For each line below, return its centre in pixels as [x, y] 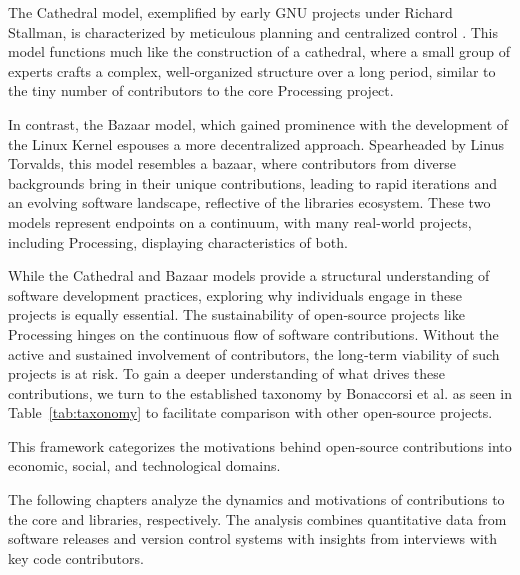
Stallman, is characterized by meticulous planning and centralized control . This [253, 31]
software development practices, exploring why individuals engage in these [235, 294]
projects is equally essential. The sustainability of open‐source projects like [236, 314]
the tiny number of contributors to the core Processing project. [201, 90]
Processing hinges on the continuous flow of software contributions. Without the [253, 333]
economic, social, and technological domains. [144, 465]
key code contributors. [76, 557]
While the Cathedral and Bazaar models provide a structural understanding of [249, 275]
